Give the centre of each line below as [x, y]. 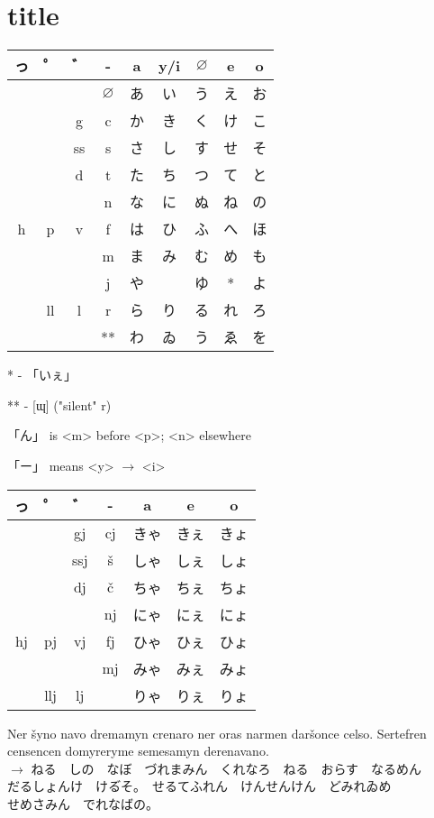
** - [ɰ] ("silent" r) [59, 404]
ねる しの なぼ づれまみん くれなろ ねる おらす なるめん [226, 768]
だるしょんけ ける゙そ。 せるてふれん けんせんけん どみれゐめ [199, 786]
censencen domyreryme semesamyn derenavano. [138, 751]
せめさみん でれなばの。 [83, 803]
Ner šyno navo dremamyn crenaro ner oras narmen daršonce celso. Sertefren [217, 733]
